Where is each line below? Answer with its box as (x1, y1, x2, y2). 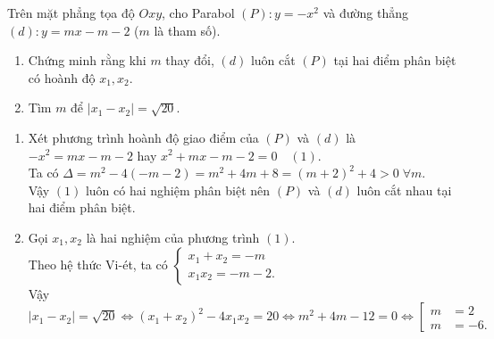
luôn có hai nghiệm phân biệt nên (85, 180, 271, 199)
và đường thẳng (322, 4, 409, 21)
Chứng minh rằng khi (28, 51, 147, 70)
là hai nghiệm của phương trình (86, 227, 260, 246)
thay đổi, (165, 51, 214, 70)
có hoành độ (28, 68, 96, 87)
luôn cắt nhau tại (356, 180, 452, 199)
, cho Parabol (162, 4, 235, 21)
